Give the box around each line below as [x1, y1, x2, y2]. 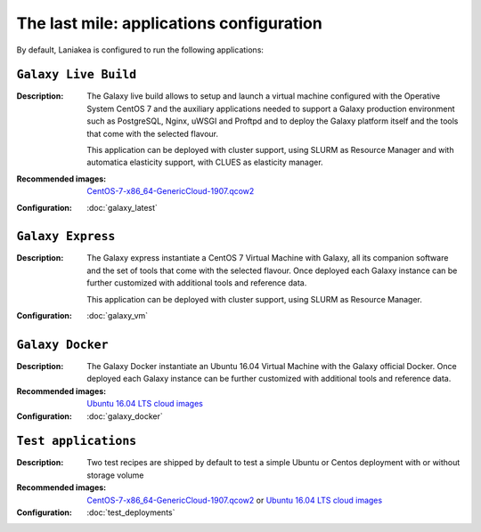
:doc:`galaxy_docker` [86, 410, 164, 422]
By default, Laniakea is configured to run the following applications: [16, 44, 265, 55]
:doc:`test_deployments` [86, 507, 175, 518]
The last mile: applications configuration [16, 13, 322, 33]
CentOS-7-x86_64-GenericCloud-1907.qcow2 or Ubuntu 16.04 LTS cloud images [86, 495, 383, 505]
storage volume [86, 470, 144, 480]
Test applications [16, 434, 137, 448]
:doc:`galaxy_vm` [86, 310, 149, 321]
